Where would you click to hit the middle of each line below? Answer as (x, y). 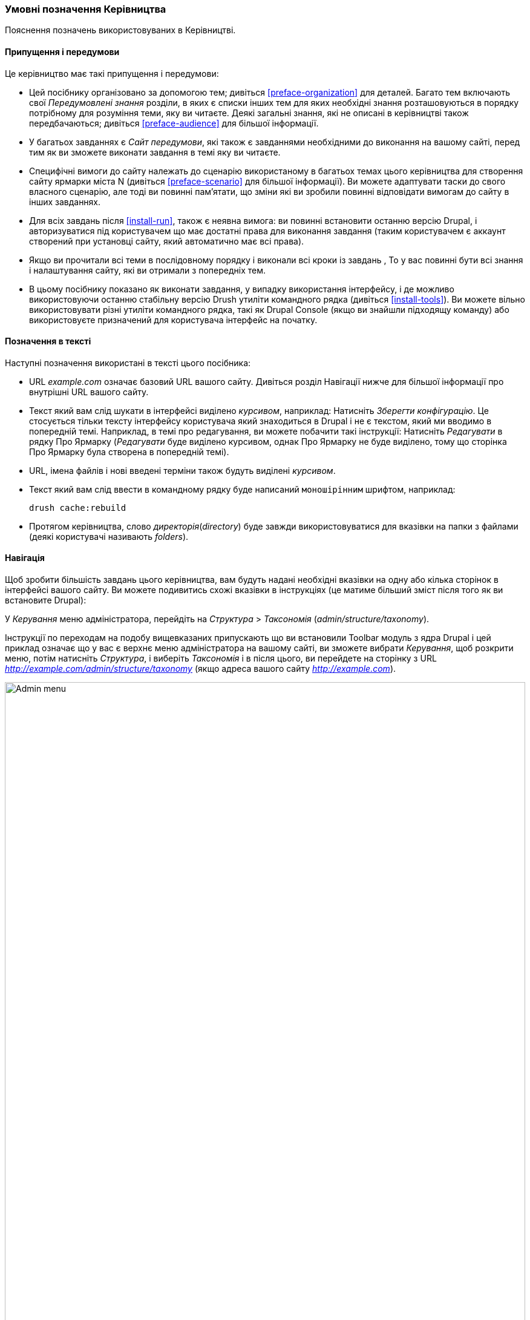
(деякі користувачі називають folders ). (109, 536)
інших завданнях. (65, 202)
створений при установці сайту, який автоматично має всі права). (167, 241)
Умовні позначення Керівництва (86, 9)
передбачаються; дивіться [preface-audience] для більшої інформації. (174, 123)
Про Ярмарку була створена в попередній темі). (129, 451)
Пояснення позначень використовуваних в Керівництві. (120, 30)
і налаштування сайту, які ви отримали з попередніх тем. (148, 270)
